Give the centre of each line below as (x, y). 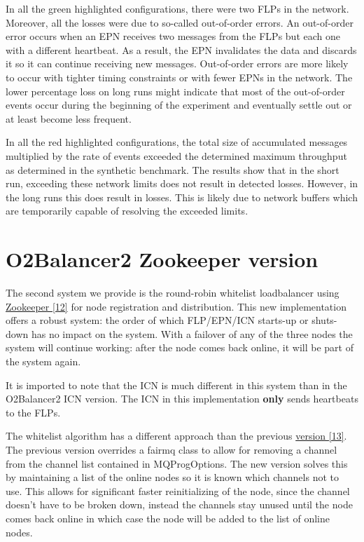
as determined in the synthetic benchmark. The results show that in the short (173, 169)
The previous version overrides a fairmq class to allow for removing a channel (171, 449)
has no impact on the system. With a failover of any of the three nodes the (192, 333)
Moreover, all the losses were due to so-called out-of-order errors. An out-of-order (180, 22)
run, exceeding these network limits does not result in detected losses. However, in (182, 183)
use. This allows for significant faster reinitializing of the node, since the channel (178, 490)
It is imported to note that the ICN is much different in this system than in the (176, 385)
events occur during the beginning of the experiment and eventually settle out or (179, 105)
